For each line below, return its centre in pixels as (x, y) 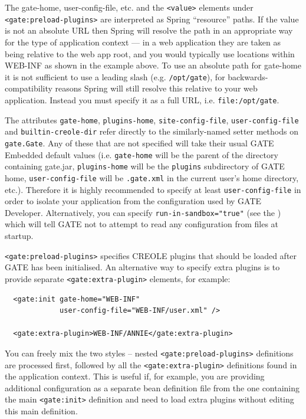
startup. (19, 236)
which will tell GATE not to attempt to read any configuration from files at (142, 224)
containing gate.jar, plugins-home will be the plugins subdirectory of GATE (145, 166)
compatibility (29, 88)
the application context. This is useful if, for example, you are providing (135, 376)
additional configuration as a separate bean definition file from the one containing (152, 387)
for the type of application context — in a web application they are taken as (143, 42)
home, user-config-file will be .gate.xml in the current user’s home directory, (152, 177)
